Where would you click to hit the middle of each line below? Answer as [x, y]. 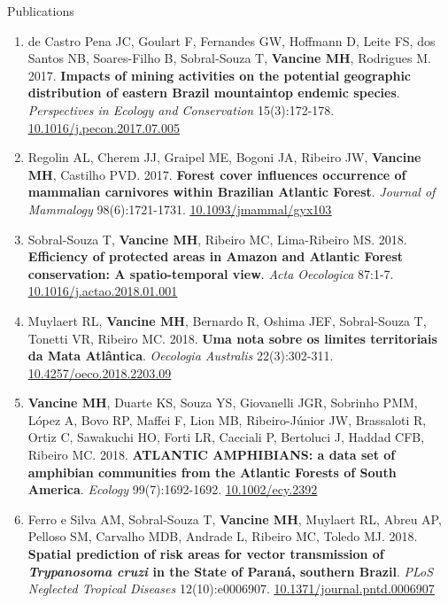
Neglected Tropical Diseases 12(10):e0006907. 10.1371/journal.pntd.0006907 [231, 589]
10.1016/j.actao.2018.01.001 [103, 291]
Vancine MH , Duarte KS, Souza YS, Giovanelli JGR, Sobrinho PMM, [223, 403]
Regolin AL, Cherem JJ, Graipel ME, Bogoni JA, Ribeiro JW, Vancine [224, 157]
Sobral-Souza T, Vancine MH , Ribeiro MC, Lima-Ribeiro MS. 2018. [217, 239]
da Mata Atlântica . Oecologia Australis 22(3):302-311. [181, 356]
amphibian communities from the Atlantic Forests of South [212, 472]
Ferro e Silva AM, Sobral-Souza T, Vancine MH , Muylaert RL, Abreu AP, [235, 519]
